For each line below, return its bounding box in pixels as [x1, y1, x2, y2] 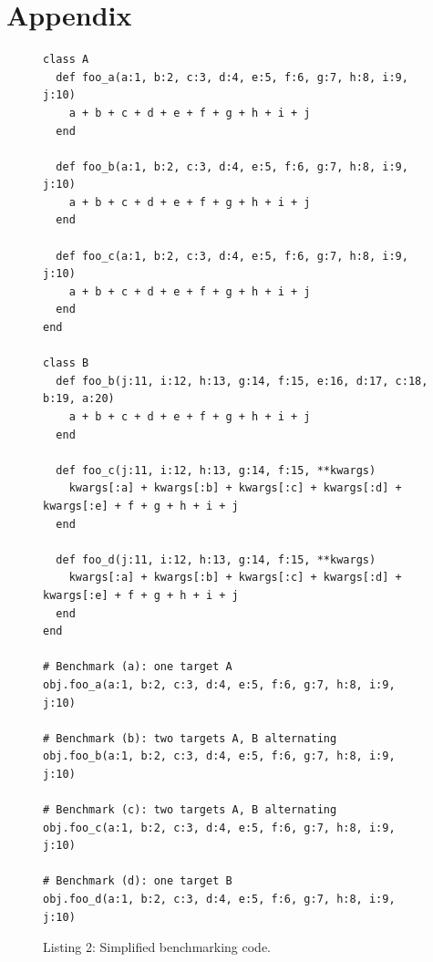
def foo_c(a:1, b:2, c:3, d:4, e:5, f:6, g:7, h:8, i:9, [56, 249, 408, 263]
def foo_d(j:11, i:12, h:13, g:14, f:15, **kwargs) [56, 553, 376, 566]
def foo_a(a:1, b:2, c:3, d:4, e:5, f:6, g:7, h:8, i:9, [56, 70, 408, 84]
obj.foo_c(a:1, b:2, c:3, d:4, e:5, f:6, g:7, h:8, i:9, [43, 821, 396, 834]
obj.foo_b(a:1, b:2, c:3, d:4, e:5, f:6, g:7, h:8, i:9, [43, 750, 396, 763]
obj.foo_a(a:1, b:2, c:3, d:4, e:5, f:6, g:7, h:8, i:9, [43, 678, 396, 691]
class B [43, 357, 89, 370]
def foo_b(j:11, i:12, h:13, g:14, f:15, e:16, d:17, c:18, [56, 374, 428, 388]
